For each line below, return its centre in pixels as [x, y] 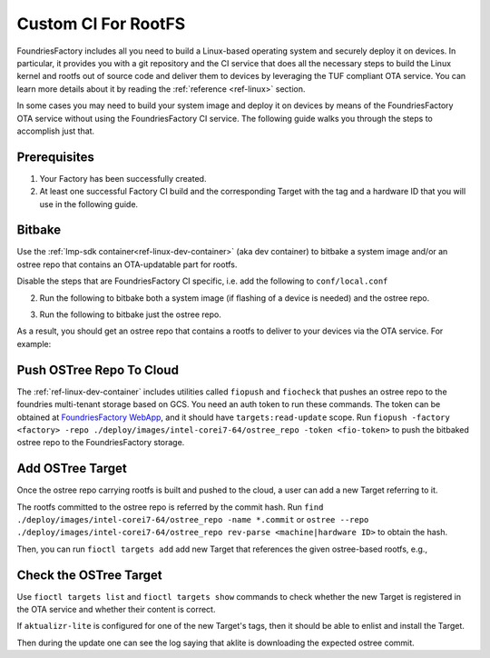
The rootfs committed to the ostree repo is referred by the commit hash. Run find [170, 507]
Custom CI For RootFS [101, 24]
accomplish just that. [56, 131]
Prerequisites [55, 157]
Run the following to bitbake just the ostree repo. [130, 314]
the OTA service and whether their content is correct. [116, 610]
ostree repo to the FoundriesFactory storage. [101, 443]
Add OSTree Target [72, 469]
